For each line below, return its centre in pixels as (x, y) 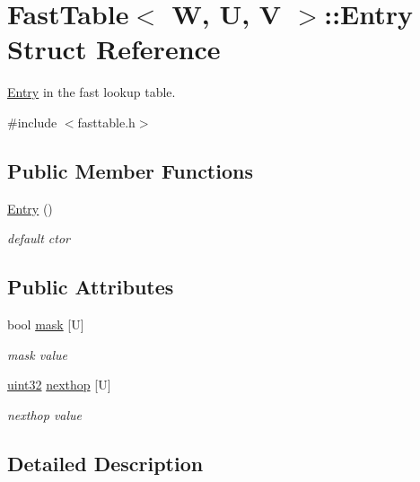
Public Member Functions (130, 170)
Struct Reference (114, 49)
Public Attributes (91, 287)
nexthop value (45, 414)
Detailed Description (105, 463)
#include (32, 122)
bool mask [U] (46, 324)
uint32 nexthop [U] (59, 385)
